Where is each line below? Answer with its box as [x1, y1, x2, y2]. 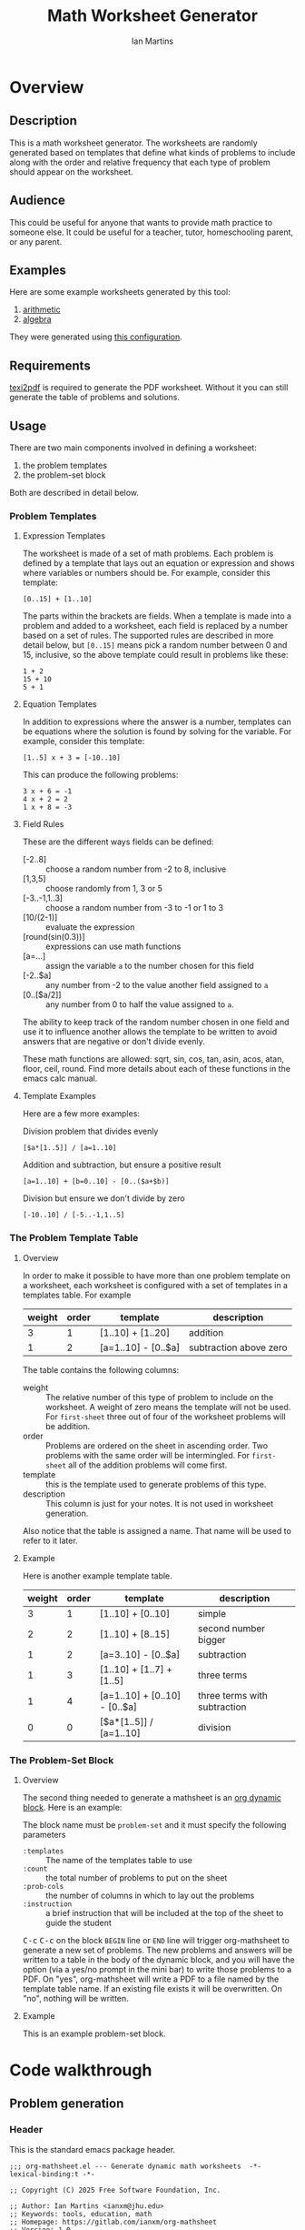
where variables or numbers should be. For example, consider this [22, 568, 271, 579]
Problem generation [9, 2096, 124, 2112]
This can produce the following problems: [22, 770, 179, 781]
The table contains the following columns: [22, 1364, 180, 1375]
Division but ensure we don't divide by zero [22, 1193, 185, 1204]
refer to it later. [22, 1535, 79, 1546]
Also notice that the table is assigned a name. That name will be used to [22, 1525, 292, 1536]
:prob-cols [22, 1882, 64, 1891]
